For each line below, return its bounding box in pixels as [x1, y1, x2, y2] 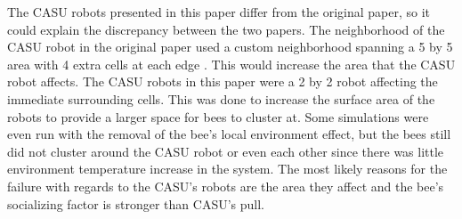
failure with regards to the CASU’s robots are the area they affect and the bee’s [7, 176, 444, 195]
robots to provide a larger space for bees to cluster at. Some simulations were [7, 107, 429, 126]
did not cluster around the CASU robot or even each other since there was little [7, 142, 444, 160]
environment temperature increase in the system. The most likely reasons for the [7, 159, 448, 178]
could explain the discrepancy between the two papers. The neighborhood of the [7, 20, 445, 38]
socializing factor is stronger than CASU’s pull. [7, 194, 265, 213]
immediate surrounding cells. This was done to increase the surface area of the [7, 89, 435, 108]
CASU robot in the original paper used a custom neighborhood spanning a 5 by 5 [7, 37, 453, 56]
